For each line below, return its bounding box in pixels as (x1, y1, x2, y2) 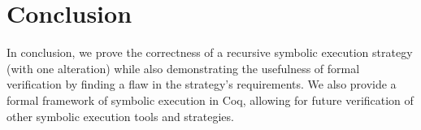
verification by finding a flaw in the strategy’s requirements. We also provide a (7, 76, 397, 93)
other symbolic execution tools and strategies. (7, 107, 234, 124)
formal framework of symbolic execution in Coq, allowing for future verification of (7, 91, 414, 108)
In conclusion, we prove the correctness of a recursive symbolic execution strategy (7, 44, 413, 61)
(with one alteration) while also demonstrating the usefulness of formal (7, 59, 360, 76)
